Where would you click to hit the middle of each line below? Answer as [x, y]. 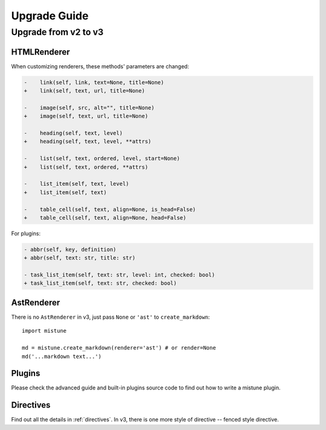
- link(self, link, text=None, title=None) [94, 82]
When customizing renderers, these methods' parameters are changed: [100, 66]
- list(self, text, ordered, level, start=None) [102, 158]
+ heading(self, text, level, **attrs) [88, 142]
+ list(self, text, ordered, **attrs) [86, 167]
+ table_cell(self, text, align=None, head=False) [105, 217]
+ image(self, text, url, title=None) [86, 116]
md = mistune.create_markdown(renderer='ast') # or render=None [119, 348]
